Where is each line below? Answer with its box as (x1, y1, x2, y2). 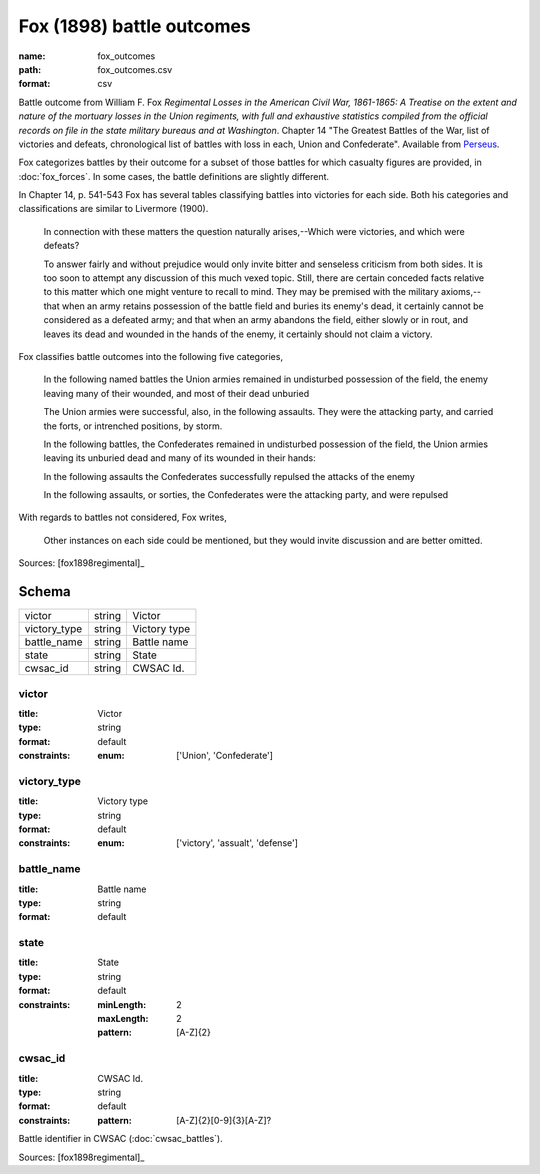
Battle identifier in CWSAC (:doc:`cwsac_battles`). (18, 1133, 224, 1145)
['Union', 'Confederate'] (176, 750, 274, 762)
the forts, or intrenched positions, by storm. (43, 420, 223, 432)
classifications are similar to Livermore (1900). (18, 203, 209, 215)
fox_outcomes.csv (97, 63, 173, 75)
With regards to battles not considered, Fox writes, (18, 511, 227, 524)
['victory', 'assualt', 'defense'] (176, 837, 299, 849)
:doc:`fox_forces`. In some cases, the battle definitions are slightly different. (18, 170, 330, 182)
